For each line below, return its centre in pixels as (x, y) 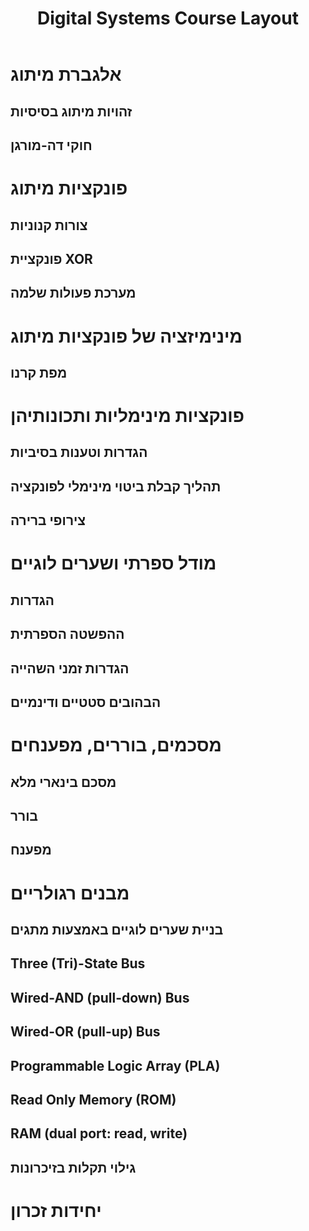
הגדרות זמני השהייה (70, 668)
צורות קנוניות (49, 225)
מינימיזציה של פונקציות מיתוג (126, 336)
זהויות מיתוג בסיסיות (71, 111)
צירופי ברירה (48, 520)
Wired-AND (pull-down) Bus (100, 997)
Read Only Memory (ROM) (93, 1099)
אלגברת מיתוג (66, 74)
